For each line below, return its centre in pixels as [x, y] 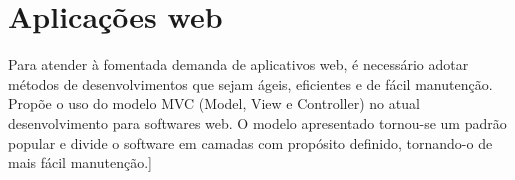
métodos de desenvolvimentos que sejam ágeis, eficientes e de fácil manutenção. [250, 83]
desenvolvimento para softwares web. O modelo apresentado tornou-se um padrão [257, 122]
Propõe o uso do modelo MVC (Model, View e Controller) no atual [214, 103]
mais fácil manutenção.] [80, 162]
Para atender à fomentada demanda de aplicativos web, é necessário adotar [238, 64]
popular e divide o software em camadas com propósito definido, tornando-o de [250, 142]
